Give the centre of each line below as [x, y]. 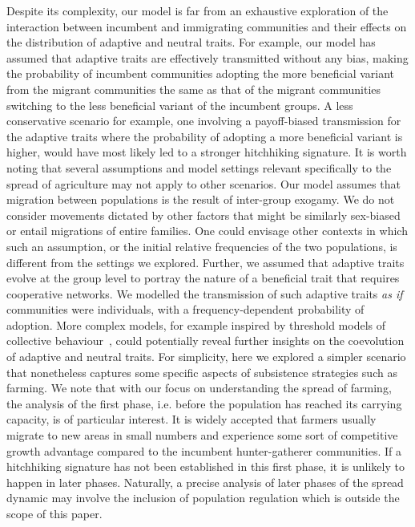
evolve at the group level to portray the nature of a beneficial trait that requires [203, 278]
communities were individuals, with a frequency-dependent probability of [185, 309]
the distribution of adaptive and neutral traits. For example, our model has [191, 42]
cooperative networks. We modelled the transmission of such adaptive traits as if [205, 293]
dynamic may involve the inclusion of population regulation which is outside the [203, 498]
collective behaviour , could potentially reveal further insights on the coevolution [205, 341]
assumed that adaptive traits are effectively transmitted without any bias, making [207, 57]
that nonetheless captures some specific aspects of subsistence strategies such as [202, 372]
